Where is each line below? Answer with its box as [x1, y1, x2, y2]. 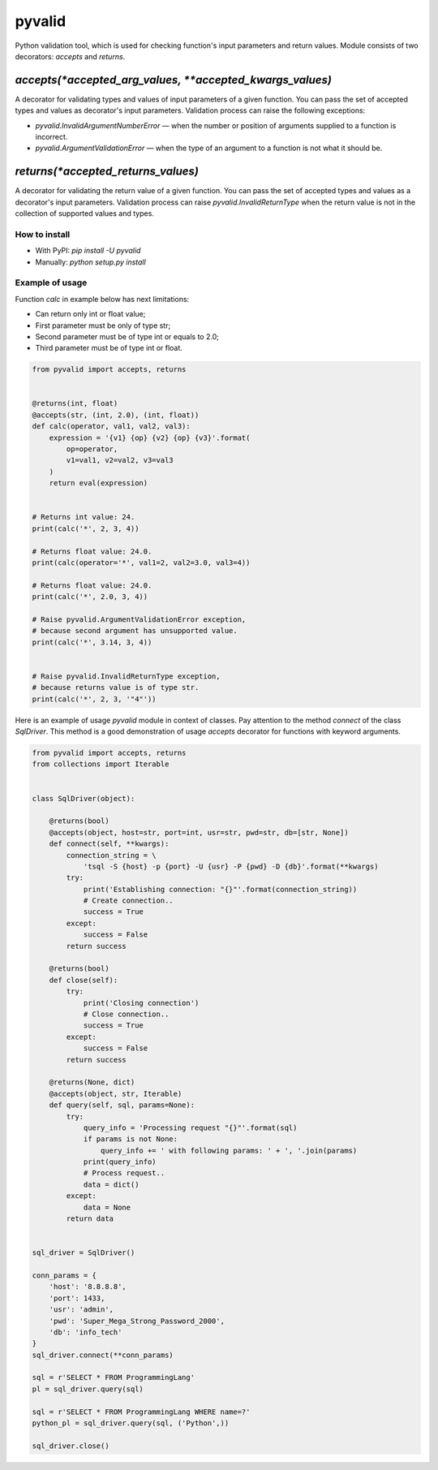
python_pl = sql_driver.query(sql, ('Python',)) [32, 1419, 230, 1428]
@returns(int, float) [32, 399, 118, 408]
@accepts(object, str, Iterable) [49, 1088, 182, 1098]
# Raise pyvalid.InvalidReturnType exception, [32, 671, 221, 681]
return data [66, 1214, 114, 1223]
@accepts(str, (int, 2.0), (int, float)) [32, 410, 200, 420]
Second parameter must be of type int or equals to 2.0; [35, 331, 219, 341]
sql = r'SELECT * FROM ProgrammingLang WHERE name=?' [32, 1407, 251, 1416]
